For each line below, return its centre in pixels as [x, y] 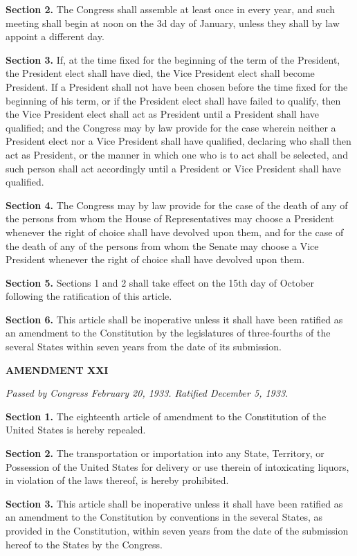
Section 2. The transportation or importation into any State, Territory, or [165, 453]
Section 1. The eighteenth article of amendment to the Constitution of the [166, 416]
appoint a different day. [55, 36]
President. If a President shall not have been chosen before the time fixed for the [177, 86]
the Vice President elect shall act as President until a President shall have [163, 114]
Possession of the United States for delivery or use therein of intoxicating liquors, [177, 466]
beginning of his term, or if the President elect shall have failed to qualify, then [173, 100]
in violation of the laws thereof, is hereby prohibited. [117, 480]
